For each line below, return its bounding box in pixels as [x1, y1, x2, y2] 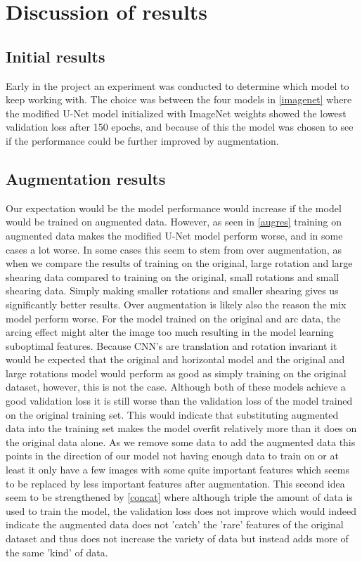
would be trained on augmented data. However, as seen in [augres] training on [6, 214, 342, 229]
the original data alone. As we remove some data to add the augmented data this [6, 434, 356, 449]
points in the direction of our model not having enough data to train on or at [6, 448, 339, 463]
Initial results [6, 45, 105, 67]
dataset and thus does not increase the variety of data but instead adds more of [6, 531, 349, 545]
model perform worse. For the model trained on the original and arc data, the [6, 311, 341, 325]
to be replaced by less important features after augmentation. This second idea [6, 476, 345, 490]
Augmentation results [6, 167, 166, 189]
